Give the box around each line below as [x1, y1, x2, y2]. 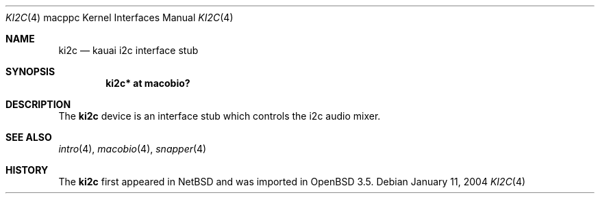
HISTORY [5, 164, 49, 176]
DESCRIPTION [5, 98, 71, 110]
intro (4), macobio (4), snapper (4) [58, 143, 207, 155]
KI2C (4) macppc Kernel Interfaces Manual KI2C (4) [5, 12, 234, 23]
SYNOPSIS [5, 66, 55, 77]
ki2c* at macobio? [105, 77, 190, 89]
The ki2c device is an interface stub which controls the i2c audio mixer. [58, 110, 381, 122]
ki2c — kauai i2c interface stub [58, 44, 199, 56]
